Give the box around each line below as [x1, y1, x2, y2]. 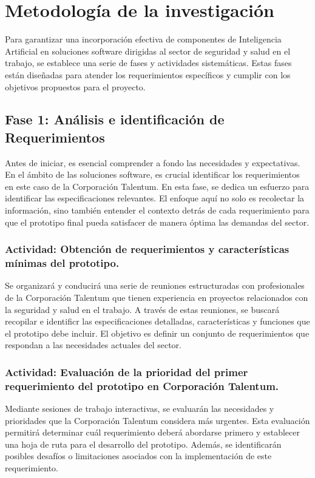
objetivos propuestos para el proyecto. [5, 80, 146, 93]
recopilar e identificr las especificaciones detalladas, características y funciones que [5, 315, 310, 328]
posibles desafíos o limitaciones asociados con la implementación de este [5, 449, 272, 462]
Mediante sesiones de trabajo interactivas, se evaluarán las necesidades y [5, 402, 274, 415]
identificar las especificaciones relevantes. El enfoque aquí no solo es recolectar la [5, 192, 305, 204]
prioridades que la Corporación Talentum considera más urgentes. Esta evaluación [5, 414, 310, 426]
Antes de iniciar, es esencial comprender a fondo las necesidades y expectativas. [5, 156, 300, 169]
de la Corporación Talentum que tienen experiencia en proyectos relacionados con [5, 291, 308, 303]
